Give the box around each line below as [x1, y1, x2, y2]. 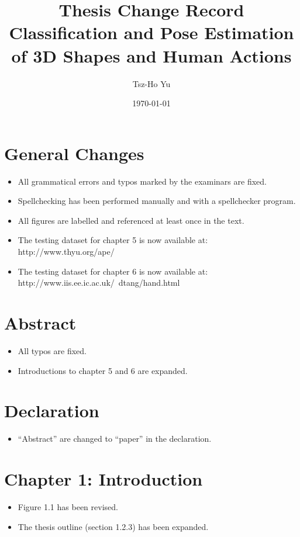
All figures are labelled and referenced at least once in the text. [18, 214, 244, 226]
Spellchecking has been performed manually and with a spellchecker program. [18, 195, 296, 207]
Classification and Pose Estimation [9, 20, 294, 44]
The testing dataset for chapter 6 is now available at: [18, 265, 208, 277]
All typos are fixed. [18, 344, 87, 356]
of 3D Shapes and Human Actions [11, 43, 292, 67]
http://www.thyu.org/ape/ [18, 245, 115, 257]
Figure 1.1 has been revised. [18, 500, 118, 512]
